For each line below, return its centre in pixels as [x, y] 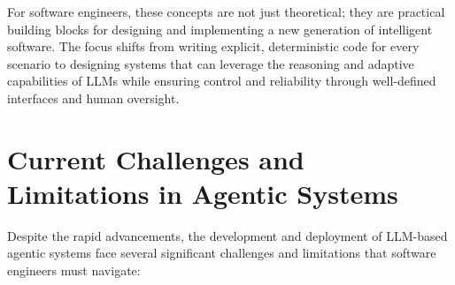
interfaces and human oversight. [93, 97]
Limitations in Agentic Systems [203, 193]
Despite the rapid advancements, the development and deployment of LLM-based [227, 235]
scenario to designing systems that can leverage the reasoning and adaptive [211, 63]
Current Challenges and [156, 158]
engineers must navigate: [74, 270]
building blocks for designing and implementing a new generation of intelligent [220, 29]
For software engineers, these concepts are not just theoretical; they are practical [226, 11]
